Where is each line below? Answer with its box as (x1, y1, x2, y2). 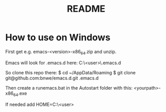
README (67, 3, 106, 15)
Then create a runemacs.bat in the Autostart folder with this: (5, 85, 133, 91)
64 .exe (13, 90, 27, 97)
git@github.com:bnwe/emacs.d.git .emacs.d (5, 75, 99, 81)
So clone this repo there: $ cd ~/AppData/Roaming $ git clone (5, 69, 136, 75)
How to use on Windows (5, 32, 111, 43)
